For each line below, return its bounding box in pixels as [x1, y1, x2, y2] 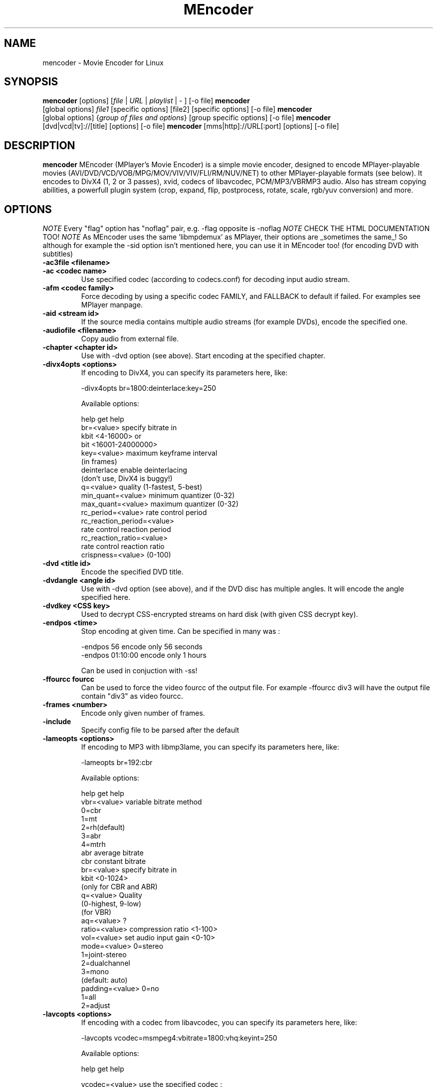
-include [42, 717, 71, 726]
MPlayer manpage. [81, 300, 143, 309]
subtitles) [42, 250, 73, 259]
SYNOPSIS [4, 75, 58, 88]
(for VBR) [81, 908, 112, 917]
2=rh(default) [81, 823, 125, 832]
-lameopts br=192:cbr [81, 758, 153, 767]
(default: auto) [81, 976, 128, 985]
